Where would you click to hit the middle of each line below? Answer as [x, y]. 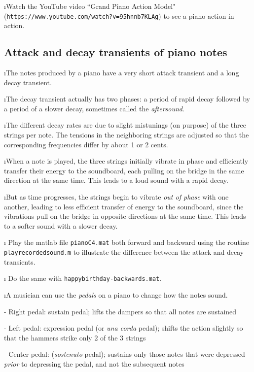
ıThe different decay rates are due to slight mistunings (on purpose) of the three [125, 125]
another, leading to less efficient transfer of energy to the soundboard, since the [124, 206]
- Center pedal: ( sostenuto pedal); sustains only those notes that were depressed [125, 354]
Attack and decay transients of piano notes [116, 52]
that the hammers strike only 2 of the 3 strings [75, 337]
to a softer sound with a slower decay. [61, 225]
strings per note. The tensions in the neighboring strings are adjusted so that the [127, 135]
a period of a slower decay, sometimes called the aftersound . [94, 108]
